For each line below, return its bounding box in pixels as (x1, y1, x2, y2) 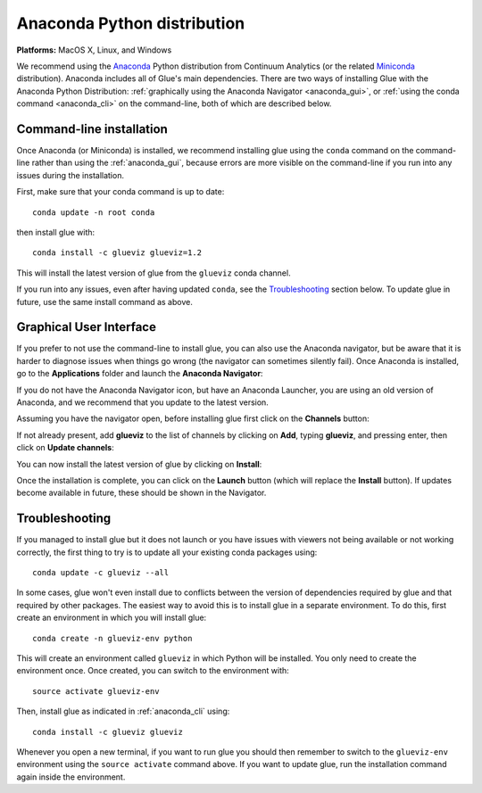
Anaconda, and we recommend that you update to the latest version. (16, 397, 270, 408)
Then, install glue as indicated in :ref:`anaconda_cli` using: (16, 706, 230, 717)
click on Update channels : (16, 442, 115, 453)
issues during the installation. (16, 169, 125, 180)
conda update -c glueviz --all (32, 567, 170, 578)
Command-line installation (16, 121, 169, 136)
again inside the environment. (16, 772, 126, 782)
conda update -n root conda (32, 207, 155, 218)
